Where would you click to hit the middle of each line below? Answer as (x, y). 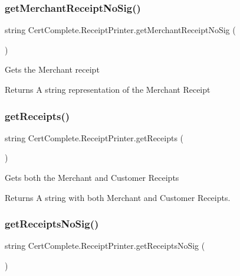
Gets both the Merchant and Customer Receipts (92, 177)
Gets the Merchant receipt (52, 69)
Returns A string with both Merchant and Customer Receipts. (118, 197)
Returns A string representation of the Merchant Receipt (108, 89)
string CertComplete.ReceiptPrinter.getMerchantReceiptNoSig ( (120, 30)
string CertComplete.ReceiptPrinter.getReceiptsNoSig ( (105, 246)
